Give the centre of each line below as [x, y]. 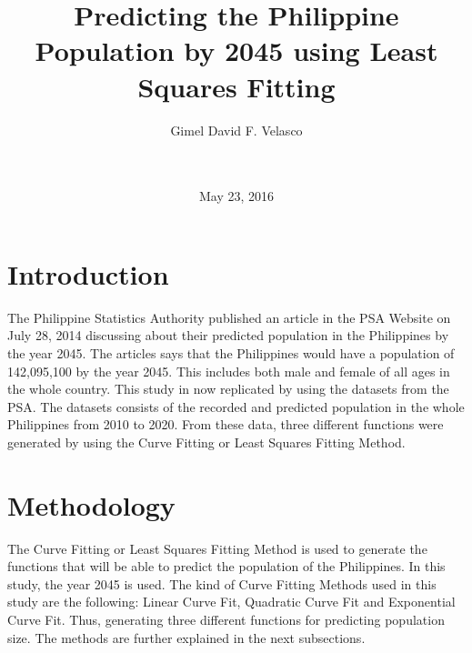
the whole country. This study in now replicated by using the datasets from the [228, 389]
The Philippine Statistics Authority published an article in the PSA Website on [229, 317]
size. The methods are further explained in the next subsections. [186, 637]
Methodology [91, 504]
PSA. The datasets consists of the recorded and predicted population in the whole [236, 406]
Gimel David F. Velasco [236, 130]
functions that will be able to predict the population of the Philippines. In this [226, 566]
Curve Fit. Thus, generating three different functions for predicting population [226, 620]
